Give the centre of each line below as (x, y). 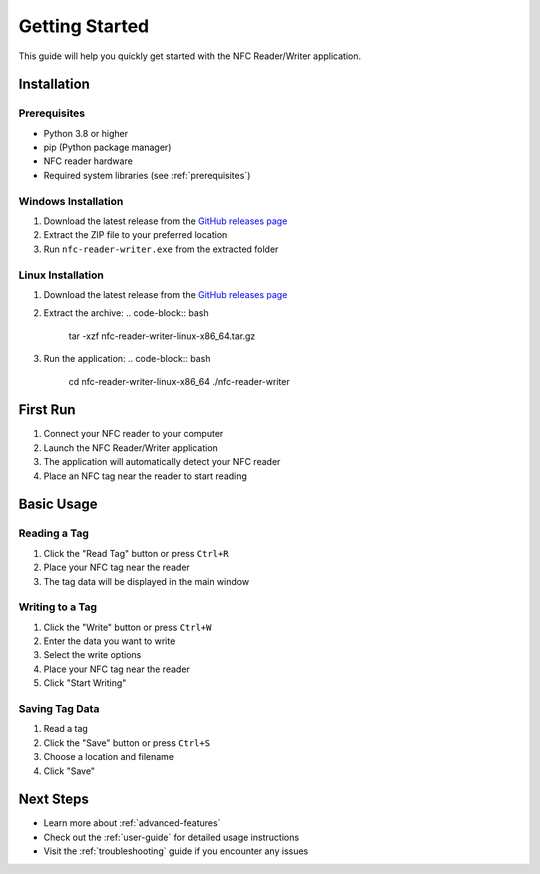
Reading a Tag (54, 533)
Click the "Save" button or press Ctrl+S (126, 742)
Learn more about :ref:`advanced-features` (132, 823)
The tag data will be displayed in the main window (146, 581)
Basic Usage (58, 504)
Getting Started (84, 26)
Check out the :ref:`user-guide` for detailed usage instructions (171, 837)
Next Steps (53, 799)
